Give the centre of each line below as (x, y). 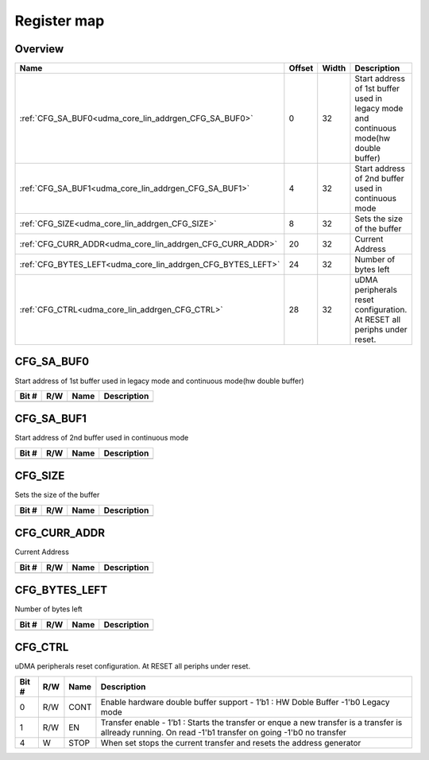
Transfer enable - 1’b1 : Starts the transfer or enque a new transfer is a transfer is (251, 722)
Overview (39, 49)
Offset (301, 68)
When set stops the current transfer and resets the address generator (231, 743)
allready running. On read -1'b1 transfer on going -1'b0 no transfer (224, 732)
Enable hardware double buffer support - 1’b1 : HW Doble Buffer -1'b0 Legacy (245, 702)
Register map (60, 21)
